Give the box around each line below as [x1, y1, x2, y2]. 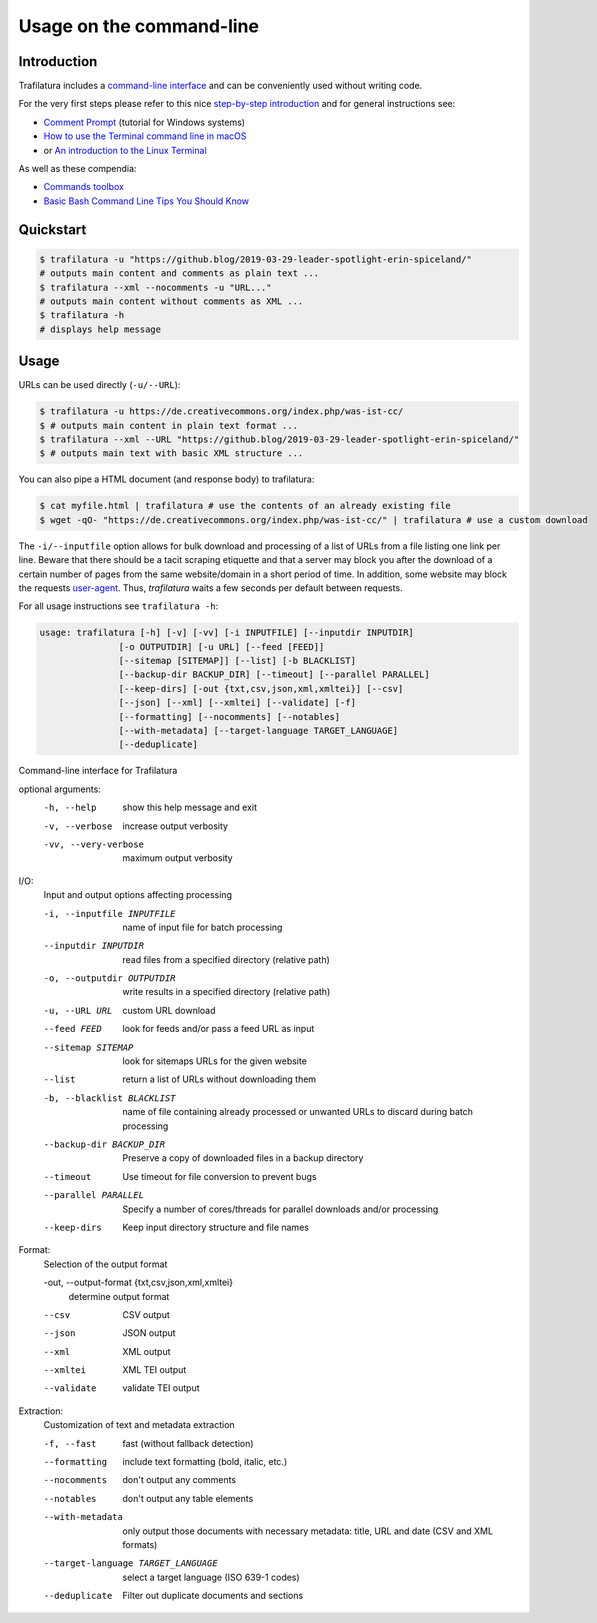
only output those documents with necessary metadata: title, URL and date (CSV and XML [122, 1525, 494, 1537]
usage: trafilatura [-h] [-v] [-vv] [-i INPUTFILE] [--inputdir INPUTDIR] [39, 627, 415, 639]
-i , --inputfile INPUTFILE [43, 908, 176, 919]
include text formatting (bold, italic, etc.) [122, 1456, 288, 1468]
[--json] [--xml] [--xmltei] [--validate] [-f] [118, 697, 357, 709]
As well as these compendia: [18, 163, 137, 175]
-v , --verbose [43, 820, 113, 832]
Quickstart [18, 221, 87, 238]
